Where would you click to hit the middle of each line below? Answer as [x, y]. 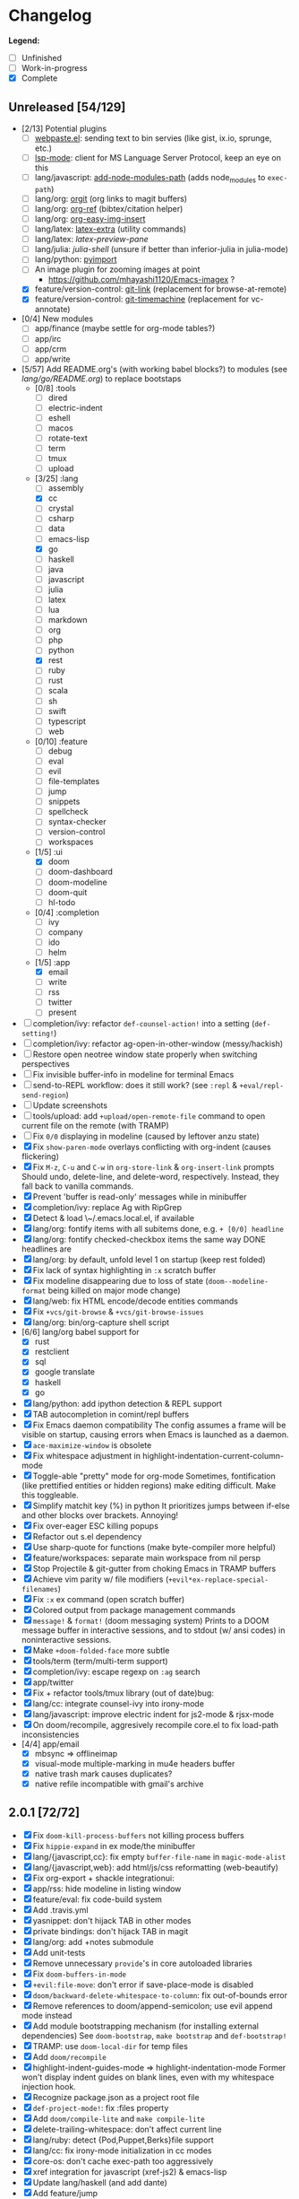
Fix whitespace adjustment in [86, 1455]
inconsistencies [50, 1734]
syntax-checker [77, 822]
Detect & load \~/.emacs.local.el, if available [113, 1218]
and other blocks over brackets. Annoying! [100, 1515]
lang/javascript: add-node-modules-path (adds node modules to [150, 179]
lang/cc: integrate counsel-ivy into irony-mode [119, 1703]
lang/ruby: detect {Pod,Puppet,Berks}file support [123, 2140]
